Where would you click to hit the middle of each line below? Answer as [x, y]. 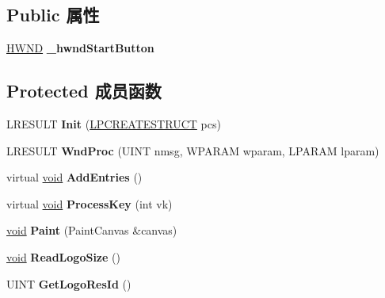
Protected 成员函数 [84, 91]
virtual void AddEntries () [74, 177]
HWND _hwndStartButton [80, 48]
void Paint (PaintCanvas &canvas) [92, 230]
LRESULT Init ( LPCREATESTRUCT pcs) [114, 124]
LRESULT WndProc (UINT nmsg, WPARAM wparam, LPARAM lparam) [193, 150]
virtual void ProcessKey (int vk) [90, 203]
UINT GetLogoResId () [69, 283]
